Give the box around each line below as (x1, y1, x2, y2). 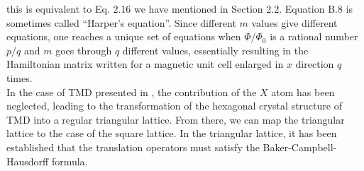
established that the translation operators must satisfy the (6, 139, 260, 154)
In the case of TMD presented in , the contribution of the (6, 84, 257, 99)
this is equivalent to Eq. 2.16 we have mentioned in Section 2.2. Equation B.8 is (6, 1, 353, 16)
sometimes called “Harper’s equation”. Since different (6, 15, 236, 30)
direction (295, 57, 334, 71)
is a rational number (270, 29, 358, 44)
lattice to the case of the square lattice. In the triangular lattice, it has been (6, 126, 337, 141)
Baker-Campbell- (263, 139, 337, 154)
